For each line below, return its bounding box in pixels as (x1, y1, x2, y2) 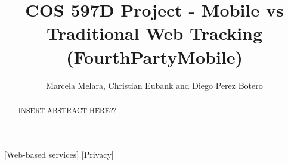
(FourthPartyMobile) (66, 44, 243, 69)
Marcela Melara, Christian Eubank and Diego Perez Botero (46, 79, 263, 91)
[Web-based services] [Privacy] (4, 148, 114, 160)
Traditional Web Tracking (46, 21, 263, 45)
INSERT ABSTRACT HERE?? (18, 105, 117, 115)
